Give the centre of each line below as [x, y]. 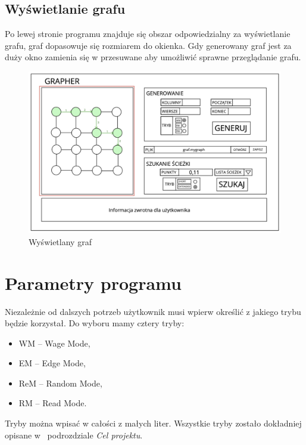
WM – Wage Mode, [54, 343]
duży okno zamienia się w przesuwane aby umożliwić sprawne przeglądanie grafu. [153, 57]
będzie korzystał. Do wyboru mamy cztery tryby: [95, 323]
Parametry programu [93, 282]
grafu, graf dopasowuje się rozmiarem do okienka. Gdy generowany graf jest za [148, 45]
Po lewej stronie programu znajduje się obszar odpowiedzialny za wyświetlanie [148, 34]
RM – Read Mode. [53, 403]
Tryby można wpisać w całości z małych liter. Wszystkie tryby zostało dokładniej [153, 423]
